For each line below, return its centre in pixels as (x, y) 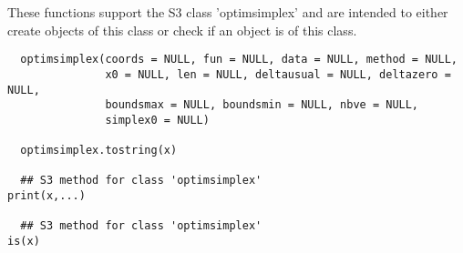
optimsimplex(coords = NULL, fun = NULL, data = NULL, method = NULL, (239, 60)
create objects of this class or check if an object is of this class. (182, 30)
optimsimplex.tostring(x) (99, 151)
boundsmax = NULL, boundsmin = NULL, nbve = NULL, (262, 105)
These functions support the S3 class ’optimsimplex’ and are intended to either (228, 12)
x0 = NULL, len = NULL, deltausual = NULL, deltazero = (278, 74)
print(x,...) (46, 196)
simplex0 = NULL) (157, 120)
